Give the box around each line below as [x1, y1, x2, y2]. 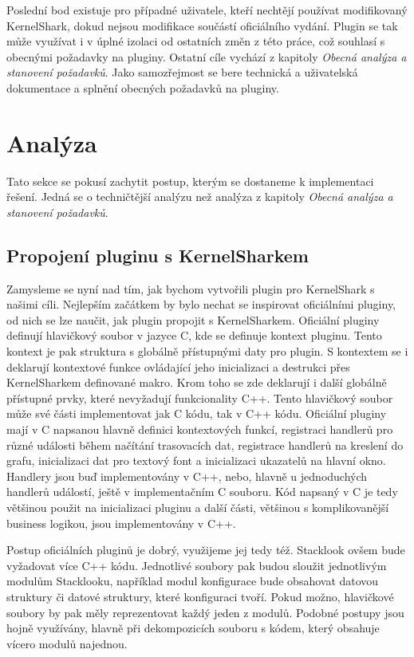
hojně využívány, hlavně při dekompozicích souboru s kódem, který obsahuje [6, 620, 380, 636]
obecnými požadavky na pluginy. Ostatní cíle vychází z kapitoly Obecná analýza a [6, 48, 407, 65]
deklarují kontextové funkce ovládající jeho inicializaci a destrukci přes [6, 358, 350, 375]
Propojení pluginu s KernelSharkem [6, 242, 309, 267]
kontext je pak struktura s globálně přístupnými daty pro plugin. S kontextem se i [6, 343, 408, 360]
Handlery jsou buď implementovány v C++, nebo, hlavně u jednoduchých [6, 467, 368, 484]
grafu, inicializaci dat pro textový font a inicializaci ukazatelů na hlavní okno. [6, 452, 386, 469]
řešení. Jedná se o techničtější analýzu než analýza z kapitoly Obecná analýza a [6, 188, 393, 205]
